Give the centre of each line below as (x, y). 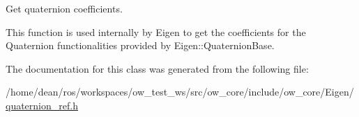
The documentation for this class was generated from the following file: (157, 68)
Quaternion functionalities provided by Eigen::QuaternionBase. (140, 45)
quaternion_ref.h (42, 105)
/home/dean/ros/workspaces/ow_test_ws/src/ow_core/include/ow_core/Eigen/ (180, 92)
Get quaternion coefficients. (64, 8)
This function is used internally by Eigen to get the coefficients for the (156, 31)
